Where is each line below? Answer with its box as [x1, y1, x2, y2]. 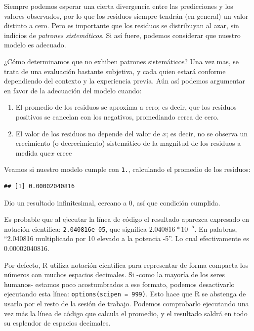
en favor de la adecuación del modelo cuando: [4, 85, 142, 95]
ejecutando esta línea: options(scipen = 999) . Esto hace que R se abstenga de [4, 289, 246, 299]
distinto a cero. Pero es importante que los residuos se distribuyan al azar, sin [4, 20, 239, 31]
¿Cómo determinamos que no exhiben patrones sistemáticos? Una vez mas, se [4, 56, 239, 66]
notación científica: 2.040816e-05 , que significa [4, 223, 147, 234]
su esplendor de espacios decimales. [4, 318, 111, 328]
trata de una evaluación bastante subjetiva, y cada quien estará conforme [4, 66, 226, 76]
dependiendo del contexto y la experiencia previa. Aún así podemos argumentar [4, 76, 245, 86]
